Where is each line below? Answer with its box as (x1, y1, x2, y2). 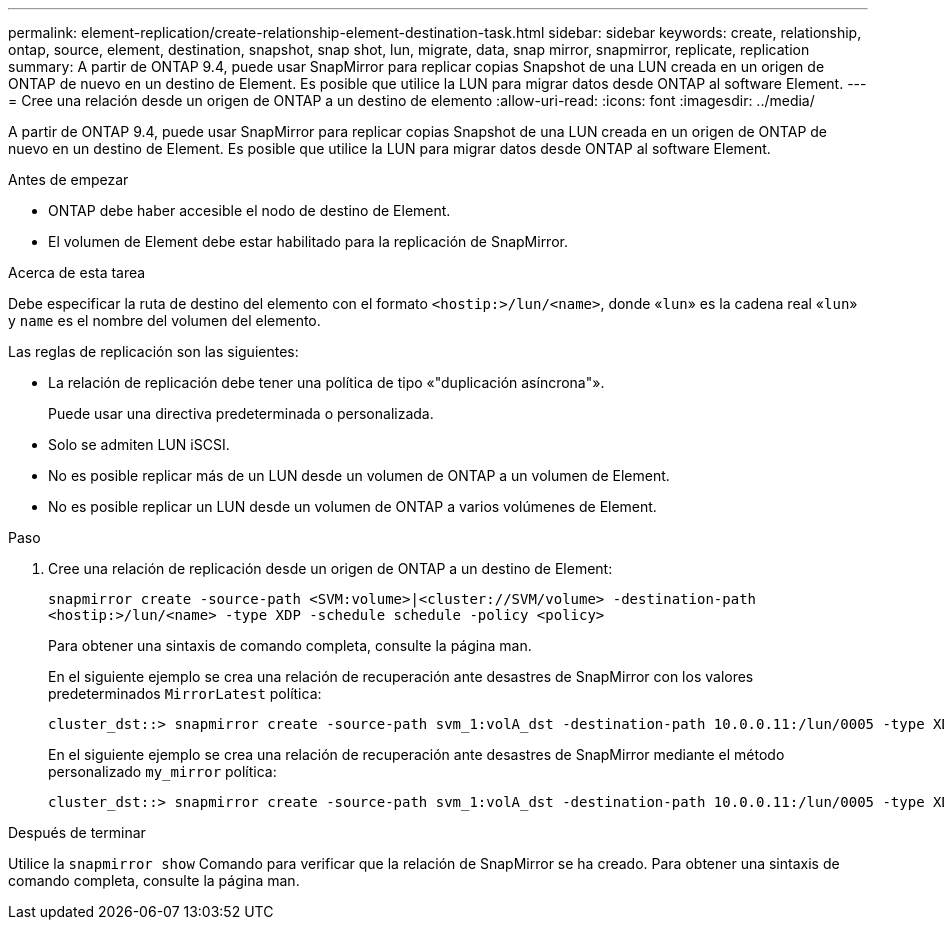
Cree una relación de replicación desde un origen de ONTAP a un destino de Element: (48, 560, 613, 577)
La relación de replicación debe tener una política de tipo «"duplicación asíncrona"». (48, 374, 605, 391)
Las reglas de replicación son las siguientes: (8, 343, 299, 360)
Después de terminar (8, 824, 146, 841)
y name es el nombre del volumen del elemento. (8, 312, 321, 329)
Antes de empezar (8, 171, 129, 188)
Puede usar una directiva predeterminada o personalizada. (48, 405, 434, 422)
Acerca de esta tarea (8, 264, 146, 281)
